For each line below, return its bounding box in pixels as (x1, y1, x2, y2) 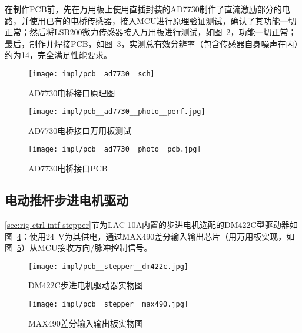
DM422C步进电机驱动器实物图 (28, 279, 143, 291)
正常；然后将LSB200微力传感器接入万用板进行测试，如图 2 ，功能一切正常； (5, 26, 297, 38)
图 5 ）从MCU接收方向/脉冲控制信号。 (5, 241, 152, 254)
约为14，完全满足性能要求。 (5, 49, 112, 61)
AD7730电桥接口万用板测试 (28, 124, 132, 136)
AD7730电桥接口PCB (28, 162, 108, 174)
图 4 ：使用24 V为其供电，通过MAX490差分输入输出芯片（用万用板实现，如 (5, 230, 295, 242)
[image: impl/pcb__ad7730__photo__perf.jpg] (28, 107, 205, 116)
